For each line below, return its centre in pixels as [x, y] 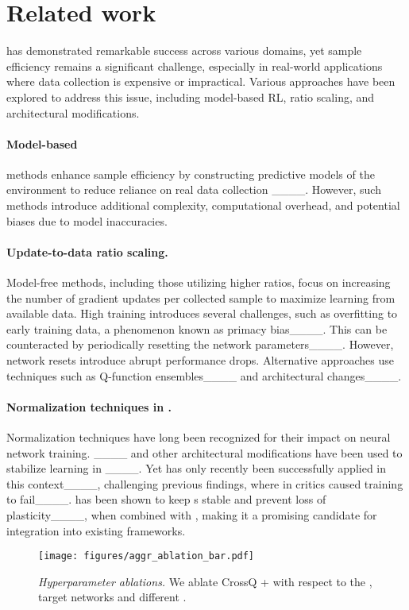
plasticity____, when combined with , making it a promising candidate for [192, 514]
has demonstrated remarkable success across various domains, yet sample [184, 50]
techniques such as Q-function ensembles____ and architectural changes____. [204, 375]
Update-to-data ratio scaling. [87, 251]
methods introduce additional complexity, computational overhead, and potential [203, 205]
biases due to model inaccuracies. [87, 220]
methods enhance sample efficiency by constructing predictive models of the [191, 174]
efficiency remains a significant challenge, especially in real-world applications [195, 66]
